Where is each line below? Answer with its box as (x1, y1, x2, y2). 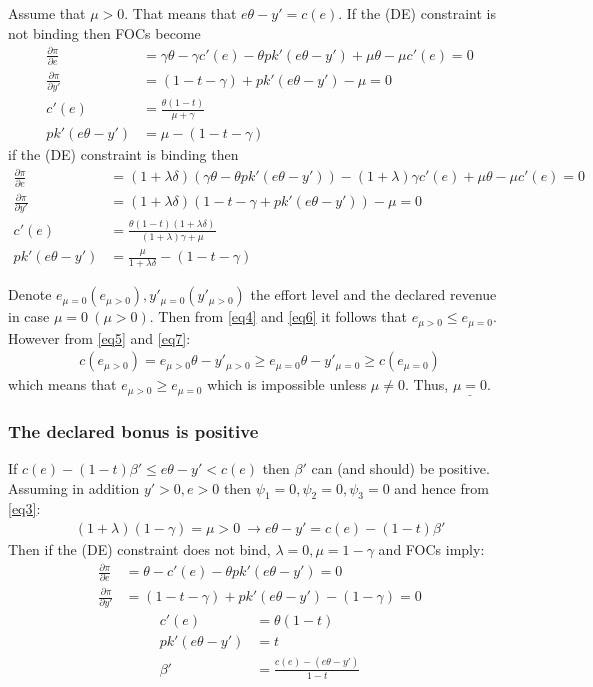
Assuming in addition (8, 477, 140, 498)
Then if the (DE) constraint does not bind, (8, 539, 271, 560)
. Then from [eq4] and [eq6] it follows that (149, 306, 407, 327)
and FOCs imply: (378, 539, 485, 560)
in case (8, 306, 50, 327)
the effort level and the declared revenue (250, 284, 497, 305)
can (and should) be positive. (311, 458, 490, 478)
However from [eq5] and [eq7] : (8, 327, 191, 348)
